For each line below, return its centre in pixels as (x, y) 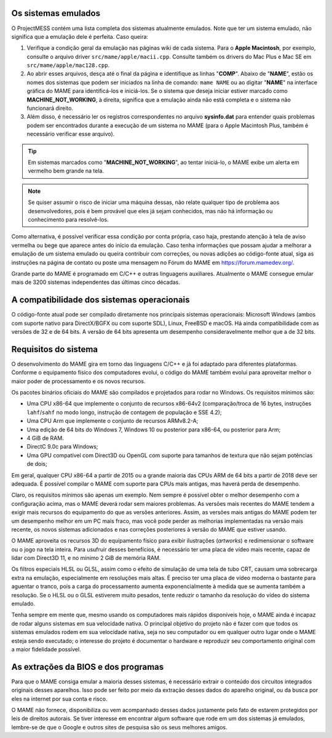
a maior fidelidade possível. (46, 649)
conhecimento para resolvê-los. (68, 219)
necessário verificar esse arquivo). (71, 134)
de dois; (37, 464)
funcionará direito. (50, 108)
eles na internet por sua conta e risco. (59, 699)
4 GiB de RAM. (45, 438)
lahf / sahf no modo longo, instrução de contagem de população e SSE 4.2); (124, 412)
